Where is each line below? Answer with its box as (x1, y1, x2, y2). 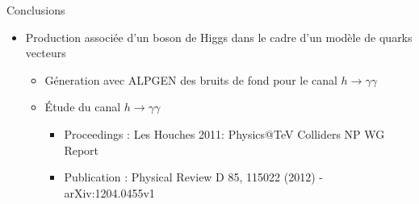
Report (64, 141, 99, 158)
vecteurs (25, 44, 66, 61)
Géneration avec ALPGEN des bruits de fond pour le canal (44, 71, 337, 88)
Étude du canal (44, 98, 121, 115)
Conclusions (6, 2, 65, 18)
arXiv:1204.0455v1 (64, 184, 155, 201)
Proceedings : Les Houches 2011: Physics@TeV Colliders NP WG (64, 125, 385, 142)
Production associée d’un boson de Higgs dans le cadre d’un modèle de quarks (25, 28, 413, 45)
